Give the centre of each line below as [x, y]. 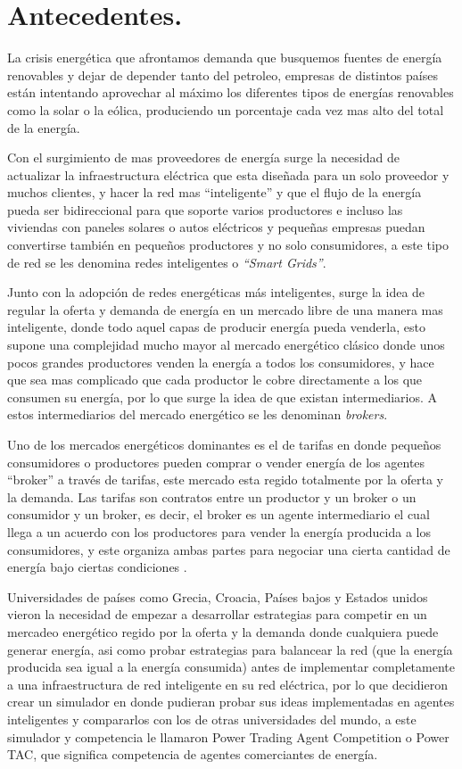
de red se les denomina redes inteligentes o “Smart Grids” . [167, 262]
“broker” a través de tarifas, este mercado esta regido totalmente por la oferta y [226, 480]
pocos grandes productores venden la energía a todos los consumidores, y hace [221, 362]
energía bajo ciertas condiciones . [97, 567]
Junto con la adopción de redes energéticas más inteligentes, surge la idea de [216, 292]
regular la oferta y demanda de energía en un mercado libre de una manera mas [225, 309]
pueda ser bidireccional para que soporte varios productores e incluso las [205, 209]
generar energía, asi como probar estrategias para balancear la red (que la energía [230, 649]
